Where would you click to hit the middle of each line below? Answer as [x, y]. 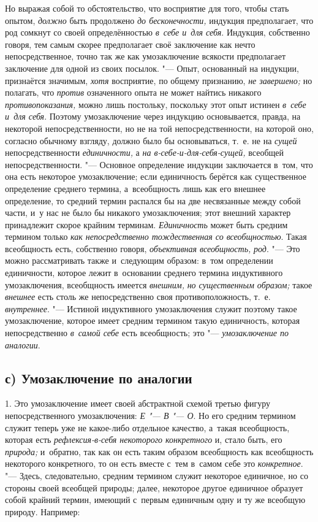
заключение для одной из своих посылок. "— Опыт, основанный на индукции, [152, 68]
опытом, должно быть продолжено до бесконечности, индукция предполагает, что [159, 20]
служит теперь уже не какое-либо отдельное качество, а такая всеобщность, [147, 427]
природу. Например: [43, 511]
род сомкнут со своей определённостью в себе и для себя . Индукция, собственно [157, 32]
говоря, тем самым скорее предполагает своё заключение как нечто [130, 44]
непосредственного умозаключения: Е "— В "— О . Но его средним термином [150, 416]
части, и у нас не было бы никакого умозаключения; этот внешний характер [148, 213]
